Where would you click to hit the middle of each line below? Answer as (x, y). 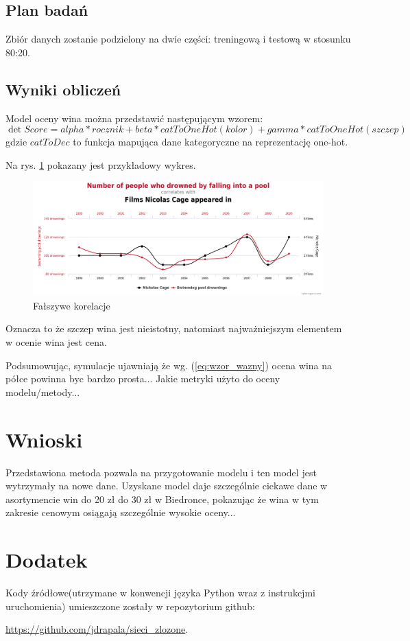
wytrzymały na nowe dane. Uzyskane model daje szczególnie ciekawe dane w (167, 486)
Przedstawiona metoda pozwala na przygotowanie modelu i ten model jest (161, 472)
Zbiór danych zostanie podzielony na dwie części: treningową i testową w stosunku (178, 39)
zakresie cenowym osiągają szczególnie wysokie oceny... (121, 512)
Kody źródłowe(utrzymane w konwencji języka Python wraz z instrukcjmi (160, 593)
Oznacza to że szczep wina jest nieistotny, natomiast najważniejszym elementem (174, 328)
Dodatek (47, 560)
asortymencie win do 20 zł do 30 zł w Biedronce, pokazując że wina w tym (162, 499)
